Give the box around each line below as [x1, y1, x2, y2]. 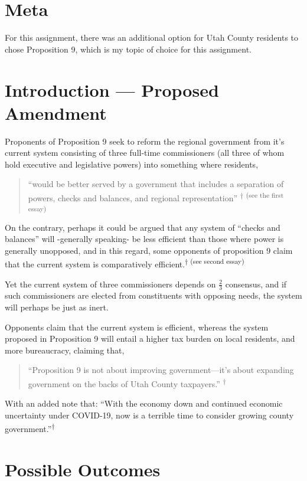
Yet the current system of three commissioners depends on [5, 277, 216, 290]
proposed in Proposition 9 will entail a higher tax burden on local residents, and [5, 332, 295, 345]
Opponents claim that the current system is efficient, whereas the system [5, 320, 269, 333]
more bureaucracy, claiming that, [5, 343, 125, 356]
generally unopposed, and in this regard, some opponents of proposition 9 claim [5, 244, 293, 256]
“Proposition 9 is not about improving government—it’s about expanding [28, 364, 294, 376]
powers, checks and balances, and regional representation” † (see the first [28, 190, 284, 204]
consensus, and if [225, 277, 287, 290]
